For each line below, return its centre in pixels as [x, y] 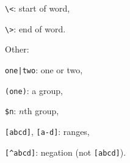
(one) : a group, [34, 90]
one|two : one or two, [44, 69]
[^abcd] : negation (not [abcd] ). [66, 152]
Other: [17, 49]
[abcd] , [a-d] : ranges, [47, 131]
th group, [42, 111]
